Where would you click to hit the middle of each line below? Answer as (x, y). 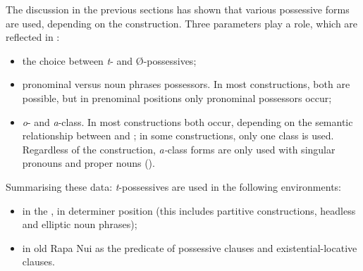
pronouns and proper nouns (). (88, 163)
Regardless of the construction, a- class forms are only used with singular (179, 149)
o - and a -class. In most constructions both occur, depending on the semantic (187, 121)
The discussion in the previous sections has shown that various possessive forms (178, 9)
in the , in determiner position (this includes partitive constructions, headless (189, 210)
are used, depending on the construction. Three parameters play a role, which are (182, 23)
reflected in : (33, 37)
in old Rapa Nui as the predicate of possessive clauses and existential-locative (190, 247)
